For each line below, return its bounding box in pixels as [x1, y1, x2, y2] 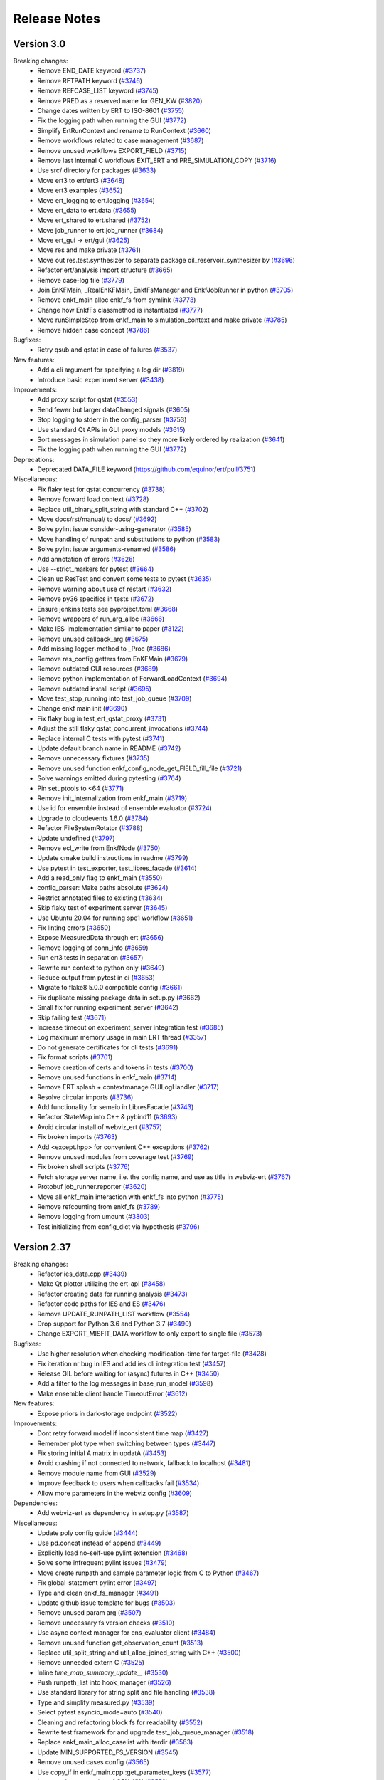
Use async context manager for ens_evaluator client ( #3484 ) [37, 1628, 216, 1637]
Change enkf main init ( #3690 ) [37, 704, 127, 713]
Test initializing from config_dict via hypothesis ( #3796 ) [37, 1222, 201, 1231]
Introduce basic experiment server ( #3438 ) [37, 375, 164, 384]
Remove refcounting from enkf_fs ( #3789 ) [37, 1202, 161, 1210]
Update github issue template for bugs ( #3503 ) [37, 1598, 176, 1607]
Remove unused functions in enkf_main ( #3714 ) [37, 1072, 177, 1082]
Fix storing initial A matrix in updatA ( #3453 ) [37, 1449, 167, 1457]
